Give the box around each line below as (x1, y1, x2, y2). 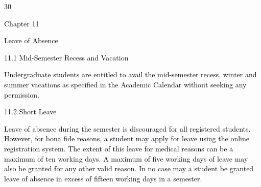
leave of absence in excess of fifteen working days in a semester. (4, 173, 202, 183)
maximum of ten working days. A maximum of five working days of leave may (4, 153, 248, 164)
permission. (4, 89, 40, 100)
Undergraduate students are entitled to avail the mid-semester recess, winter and (4, 69, 257, 80)
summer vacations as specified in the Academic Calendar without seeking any (4, 79, 247, 89)
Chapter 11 (4, 18, 39, 28)
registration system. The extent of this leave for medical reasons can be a (4, 143, 233, 153)
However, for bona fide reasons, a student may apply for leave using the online (4, 133, 249, 144)
